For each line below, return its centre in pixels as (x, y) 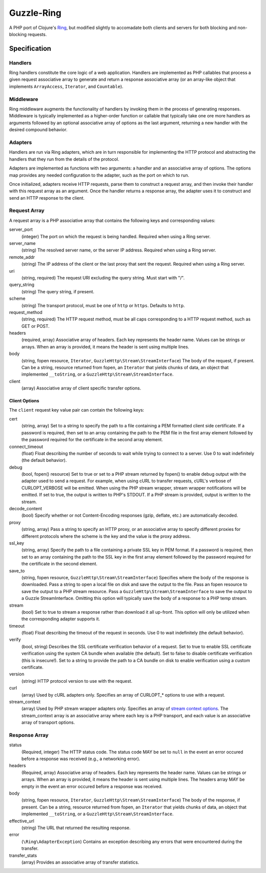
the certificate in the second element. (59, 564)
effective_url (22, 821)
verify (15, 640)
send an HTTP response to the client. (47, 198)
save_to (17, 571)
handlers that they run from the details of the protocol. (64, 159)
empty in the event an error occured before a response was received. (92, 786)
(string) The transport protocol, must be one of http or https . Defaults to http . (103, 305)
